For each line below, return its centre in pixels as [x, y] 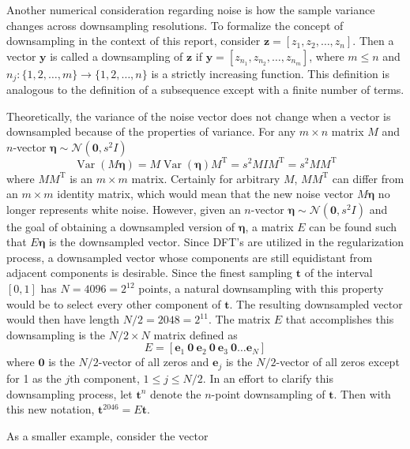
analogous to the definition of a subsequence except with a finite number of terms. [205, 90]
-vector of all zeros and [154, 362]
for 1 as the [34, 378]
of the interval [339, 273]
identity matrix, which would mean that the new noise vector [205, 194]
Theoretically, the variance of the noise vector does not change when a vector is [199, 116]
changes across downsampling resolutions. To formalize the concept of [175, 25]
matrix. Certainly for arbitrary [206, 178]
